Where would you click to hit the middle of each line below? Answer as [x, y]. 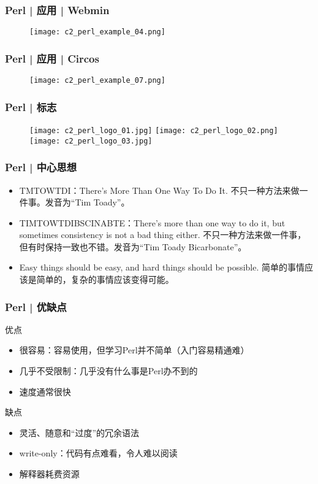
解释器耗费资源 [49, 474]
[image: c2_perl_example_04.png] [97, 32]
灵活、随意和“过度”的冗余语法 [79, 432]
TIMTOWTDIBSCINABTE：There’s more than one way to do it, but [152, 222]
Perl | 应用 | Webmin [57, 10]
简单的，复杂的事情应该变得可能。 [105, 279]
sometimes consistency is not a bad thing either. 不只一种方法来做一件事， [163, 235]
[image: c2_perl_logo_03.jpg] [91, 141]
